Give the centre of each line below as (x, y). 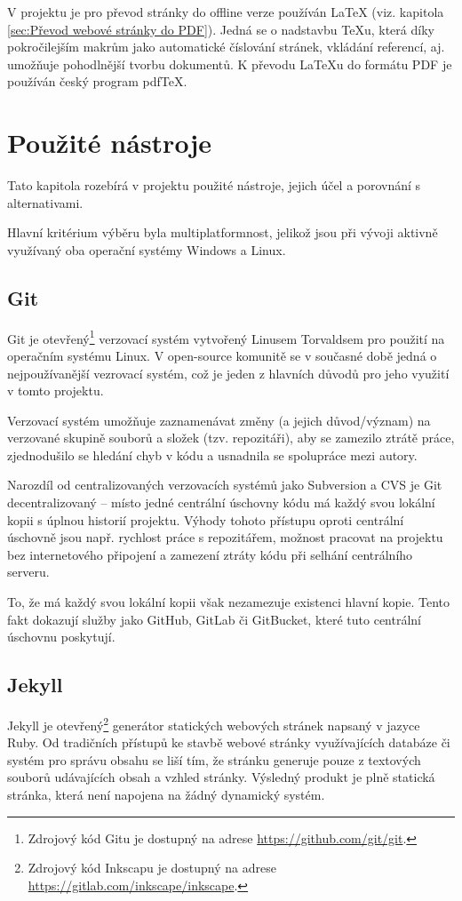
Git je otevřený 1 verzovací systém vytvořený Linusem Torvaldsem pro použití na (226, 337)
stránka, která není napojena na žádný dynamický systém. (166, 795)
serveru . (28, 572)
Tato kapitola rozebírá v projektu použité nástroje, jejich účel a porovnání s (214, 185)
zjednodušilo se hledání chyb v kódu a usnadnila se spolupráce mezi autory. (212, 454)
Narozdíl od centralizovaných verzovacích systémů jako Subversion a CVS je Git (225, 485)
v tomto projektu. (56, 391)
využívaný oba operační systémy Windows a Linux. (147, 249)
